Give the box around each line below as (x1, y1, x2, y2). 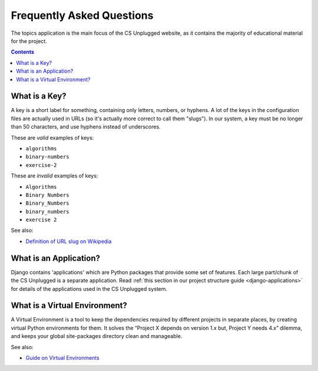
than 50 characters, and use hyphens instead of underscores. (11, 123, 161, 130)
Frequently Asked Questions (11, 9, 154, 22)
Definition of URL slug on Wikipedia (25, 238, 112, 245)
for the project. (11, 37, 47, 44)
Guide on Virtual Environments (25, 354, 100, 362)
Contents (11, 48, 35, 55)
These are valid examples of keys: (11, 134, 94, 141)
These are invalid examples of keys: (11, 172, 98, 179)
